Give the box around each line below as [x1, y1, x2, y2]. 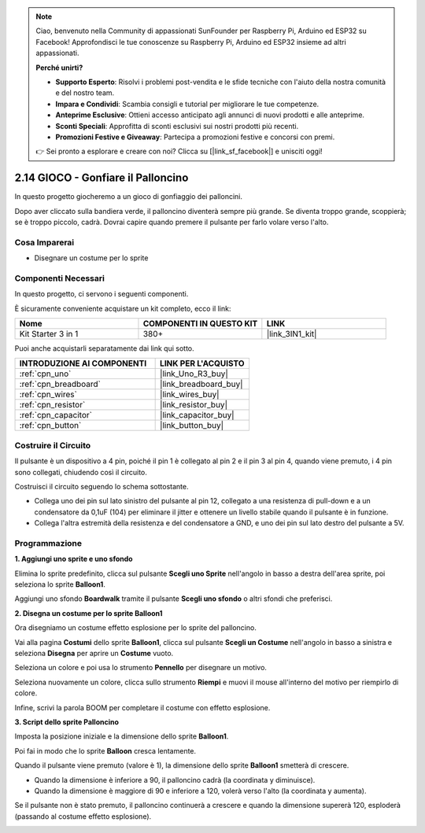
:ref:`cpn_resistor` [19, 400, 86, 411]
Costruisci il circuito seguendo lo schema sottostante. [14, 481, 189, 491]
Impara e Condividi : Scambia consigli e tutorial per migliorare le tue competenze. [55, 99, 320, 109]
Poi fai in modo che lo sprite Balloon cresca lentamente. [14, 746, 197, 755]
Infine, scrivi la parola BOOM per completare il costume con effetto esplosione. [14, 702, 271, 712]
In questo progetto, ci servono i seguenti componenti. [14, 289, 189, 299]
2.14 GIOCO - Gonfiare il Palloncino [14, 171, 189, 185]
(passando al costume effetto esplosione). [14, 811, 152, 821]
